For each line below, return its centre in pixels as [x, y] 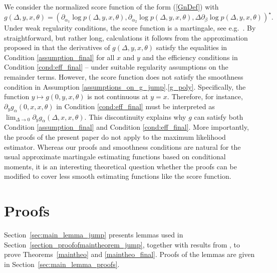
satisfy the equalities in [192, 47]
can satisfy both [219, 116]
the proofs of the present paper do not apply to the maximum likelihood [115, 137]
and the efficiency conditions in [190, 57]
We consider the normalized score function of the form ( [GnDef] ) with [111, 7]
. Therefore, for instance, [205, 96]
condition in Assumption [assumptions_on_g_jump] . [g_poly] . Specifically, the [125, 86]
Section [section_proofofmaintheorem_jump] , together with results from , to [122, 244]
